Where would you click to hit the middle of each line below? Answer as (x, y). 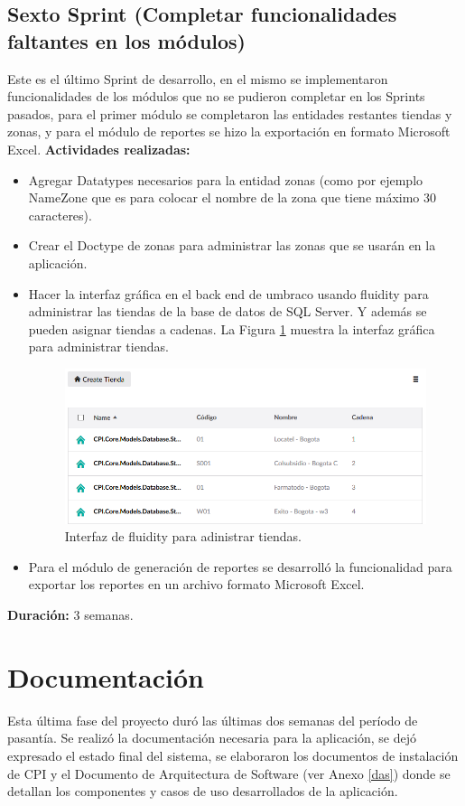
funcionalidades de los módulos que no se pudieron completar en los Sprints (216, 96)
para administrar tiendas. (98, 347)
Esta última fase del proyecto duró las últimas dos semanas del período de (213, 720)
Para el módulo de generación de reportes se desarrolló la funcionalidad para (240, 566)
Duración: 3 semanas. (70, 614)
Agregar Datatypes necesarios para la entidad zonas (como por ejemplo (226, 179)
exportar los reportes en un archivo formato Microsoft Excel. (196, 584)
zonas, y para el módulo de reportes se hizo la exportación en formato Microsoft (229, 131)
